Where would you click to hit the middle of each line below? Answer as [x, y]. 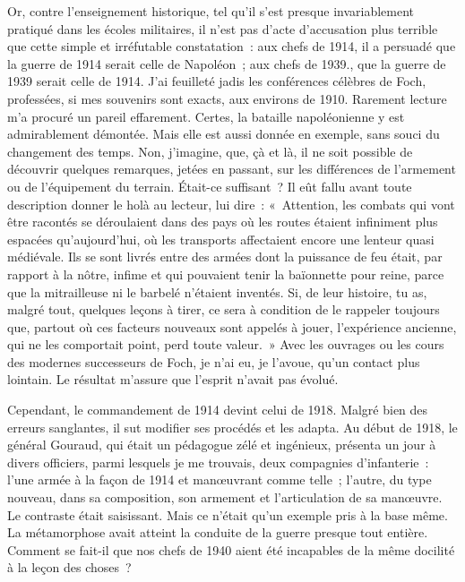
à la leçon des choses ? [69, 567]
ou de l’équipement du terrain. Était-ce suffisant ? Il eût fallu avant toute [210, 186]
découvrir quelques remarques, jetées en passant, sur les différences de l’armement [232, 169]
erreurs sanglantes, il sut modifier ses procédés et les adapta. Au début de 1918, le [232, 427]
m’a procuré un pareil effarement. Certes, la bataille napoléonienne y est [206, 116]
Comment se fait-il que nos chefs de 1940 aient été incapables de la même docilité [231, 549]
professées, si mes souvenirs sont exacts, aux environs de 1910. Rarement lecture [227, 98]
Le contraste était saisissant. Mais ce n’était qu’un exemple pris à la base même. [228, 514]
